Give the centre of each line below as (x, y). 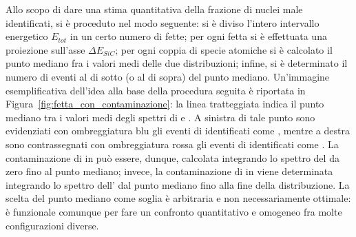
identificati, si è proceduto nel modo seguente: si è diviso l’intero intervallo (163, 22)
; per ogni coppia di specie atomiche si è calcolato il (224, 49)
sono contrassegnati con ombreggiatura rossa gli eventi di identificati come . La (172, 144)
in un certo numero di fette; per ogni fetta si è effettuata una (198, 36)
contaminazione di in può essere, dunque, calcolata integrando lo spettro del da (172, 157)
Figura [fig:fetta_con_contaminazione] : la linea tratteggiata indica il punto (165, 104)
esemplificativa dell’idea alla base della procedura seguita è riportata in (156, 90)
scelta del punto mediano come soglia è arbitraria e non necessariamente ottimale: (178, 198)
